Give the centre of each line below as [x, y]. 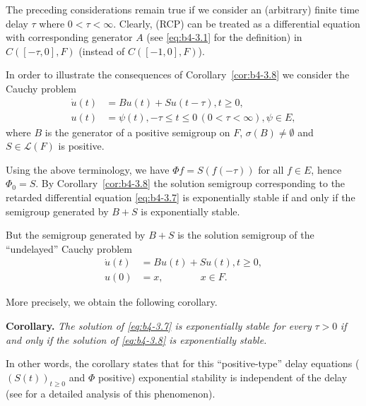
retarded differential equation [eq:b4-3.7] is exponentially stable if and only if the [181, 197]
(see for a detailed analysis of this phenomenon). [111, 393]
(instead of [102, 50]
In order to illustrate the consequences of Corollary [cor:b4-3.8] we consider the [178, 74]
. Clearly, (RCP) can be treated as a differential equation [237, 23]
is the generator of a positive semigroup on [137, 132]
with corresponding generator [69, 37]
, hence [326, 169]
